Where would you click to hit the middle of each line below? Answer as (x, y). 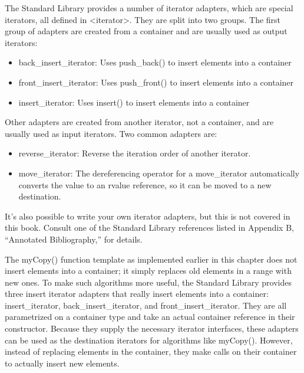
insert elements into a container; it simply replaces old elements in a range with (148, 271)
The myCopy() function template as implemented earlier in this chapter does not (151, 259)
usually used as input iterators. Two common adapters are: (111, 133)
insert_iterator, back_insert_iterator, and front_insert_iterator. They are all (146, 305)
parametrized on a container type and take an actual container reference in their (150, 317)
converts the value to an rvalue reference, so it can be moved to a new (145, 184)
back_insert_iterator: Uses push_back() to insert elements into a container (155, 62)
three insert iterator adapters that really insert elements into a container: (137, 294)
